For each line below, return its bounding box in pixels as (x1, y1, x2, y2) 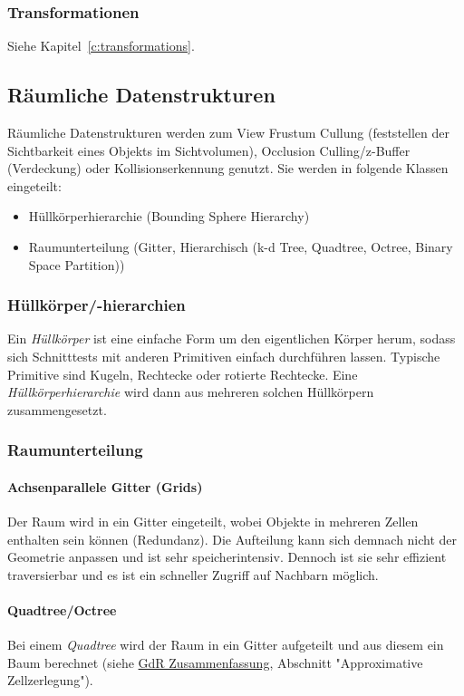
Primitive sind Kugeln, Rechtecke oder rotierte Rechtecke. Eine (7, 364, 358, 383)
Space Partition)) (28, 255, 125, 274)
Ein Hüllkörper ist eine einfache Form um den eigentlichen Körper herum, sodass (7, 329, 456, 348)
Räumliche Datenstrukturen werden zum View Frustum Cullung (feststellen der (7, 123, 449, 142)
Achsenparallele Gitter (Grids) (7, 477, 203, 496)
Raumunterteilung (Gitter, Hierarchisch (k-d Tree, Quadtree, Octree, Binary (28, 237, 453, 256)
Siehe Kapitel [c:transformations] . (7, 36, 195, 55)
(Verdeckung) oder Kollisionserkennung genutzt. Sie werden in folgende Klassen (7, 159, 449, 178)
